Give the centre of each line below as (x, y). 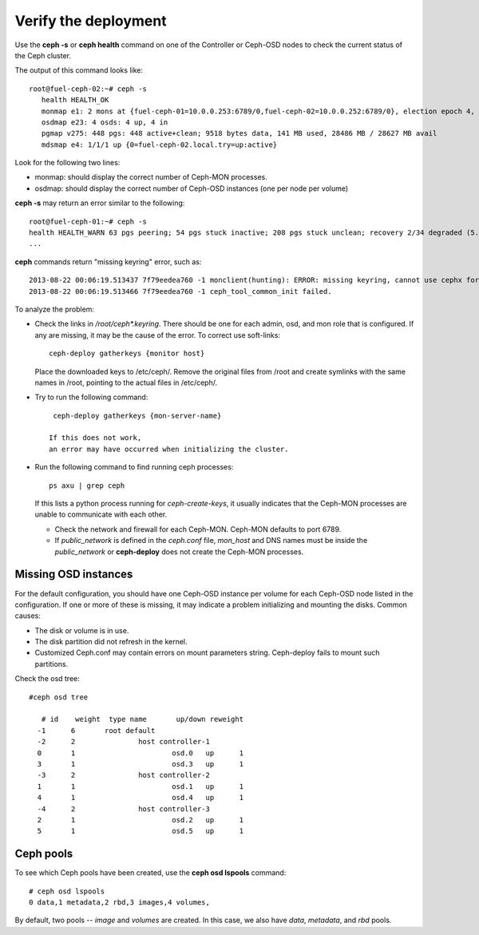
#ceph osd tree (59, 697)
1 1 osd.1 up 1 (140, 786)
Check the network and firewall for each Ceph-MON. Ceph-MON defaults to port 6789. (198, 529)
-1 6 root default (96, 730)
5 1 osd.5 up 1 (140, 831)
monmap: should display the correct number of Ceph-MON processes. (151, 177)
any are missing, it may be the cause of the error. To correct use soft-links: (158, 335)
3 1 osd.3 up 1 (140, 764)
